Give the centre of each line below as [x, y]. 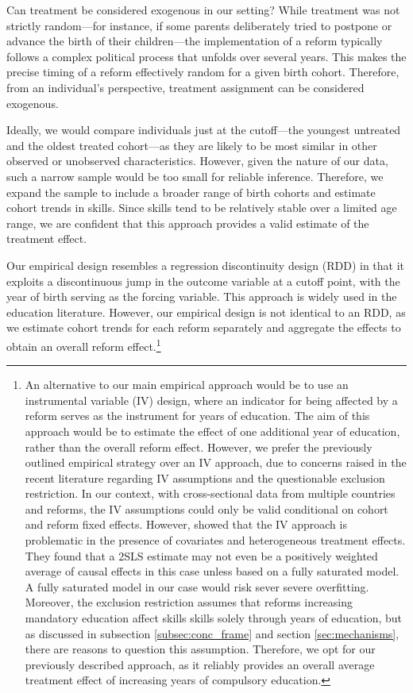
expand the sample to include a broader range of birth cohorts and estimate [191, 192]
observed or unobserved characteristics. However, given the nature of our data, [197, 161]
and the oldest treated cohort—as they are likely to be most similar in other [192, 145]
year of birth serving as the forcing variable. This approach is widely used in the [202, 296]
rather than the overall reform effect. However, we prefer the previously [199, 447]
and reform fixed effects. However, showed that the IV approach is [186, 524]
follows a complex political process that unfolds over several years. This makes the [206, 56]
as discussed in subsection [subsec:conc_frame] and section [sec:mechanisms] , [212, 633]
